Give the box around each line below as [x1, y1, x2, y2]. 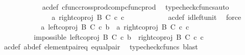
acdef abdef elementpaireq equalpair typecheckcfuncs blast [4, 41, 198, 52]
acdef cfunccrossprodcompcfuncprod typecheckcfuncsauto [42, 2, 229, 12]
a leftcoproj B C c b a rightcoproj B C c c [41, 21, 189, 32]
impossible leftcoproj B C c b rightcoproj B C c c [34, 31, 204, 42]
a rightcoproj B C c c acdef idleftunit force [52, 11, 241, 22]
